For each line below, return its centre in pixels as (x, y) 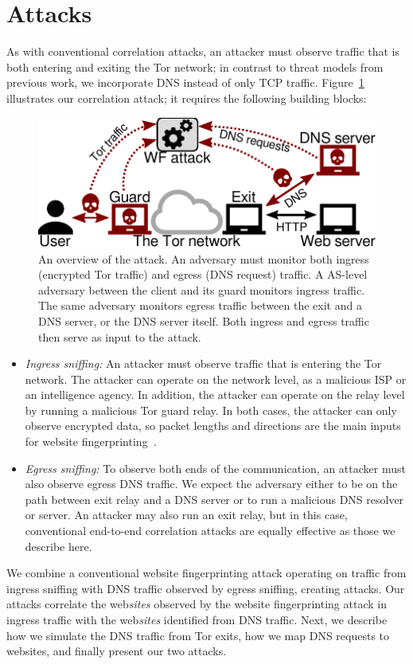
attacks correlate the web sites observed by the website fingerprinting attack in (197, 604)
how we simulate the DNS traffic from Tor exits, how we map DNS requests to (198, 635)
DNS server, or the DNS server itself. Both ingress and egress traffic (204, 320)
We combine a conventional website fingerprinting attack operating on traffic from (206, 573)
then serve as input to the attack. (120, 336)
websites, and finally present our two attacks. (117, 651)
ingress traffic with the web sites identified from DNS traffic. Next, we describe (197, 620)
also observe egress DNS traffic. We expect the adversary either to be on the (211, 484)
